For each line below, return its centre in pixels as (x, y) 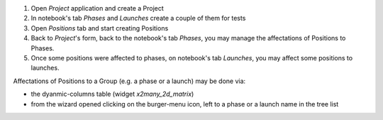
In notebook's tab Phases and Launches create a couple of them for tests (138, 18)
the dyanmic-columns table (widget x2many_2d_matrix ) (112, 94)
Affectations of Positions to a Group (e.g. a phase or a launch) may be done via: (129, 81)
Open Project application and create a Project (98, 8)
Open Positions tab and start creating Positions (100, 28)
